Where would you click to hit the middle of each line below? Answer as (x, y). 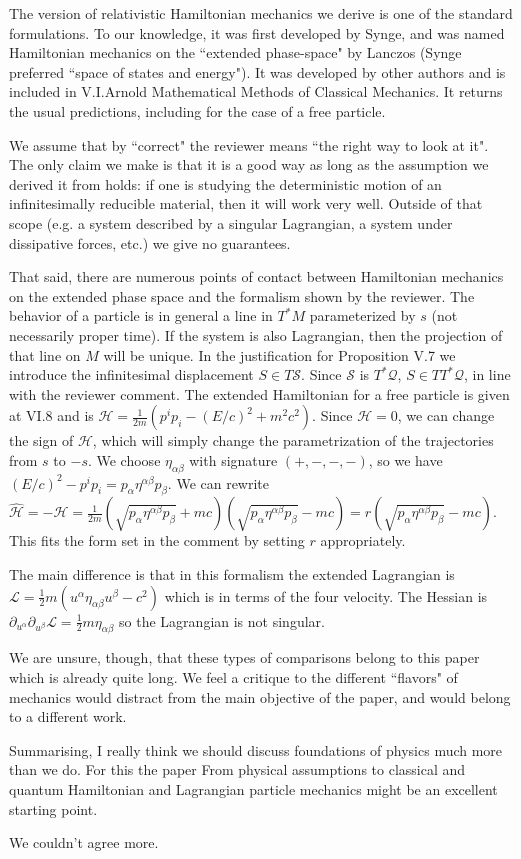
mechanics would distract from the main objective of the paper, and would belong (260, 696)
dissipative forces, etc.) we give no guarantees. (150, 242)
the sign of (41, 440)
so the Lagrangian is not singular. (222, 620)
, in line (487, 374)
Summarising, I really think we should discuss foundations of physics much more (256, 749)
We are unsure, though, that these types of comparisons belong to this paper (244, 657)
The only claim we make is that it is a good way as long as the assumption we (249, 164)
